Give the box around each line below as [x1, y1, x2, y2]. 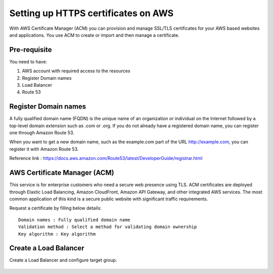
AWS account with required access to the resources [22, 68, 131, 74]
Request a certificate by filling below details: [9, 205, 102, 211]
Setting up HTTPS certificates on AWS [9, 8, 174, 19]
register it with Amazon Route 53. [9, 146, 79, 152]
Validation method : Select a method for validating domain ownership [18, 224, 197, 230]
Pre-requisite [9, 45, 52, 54]
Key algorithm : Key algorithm [18, 231, 96, 237]
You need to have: [9, 59, 48, 65]
